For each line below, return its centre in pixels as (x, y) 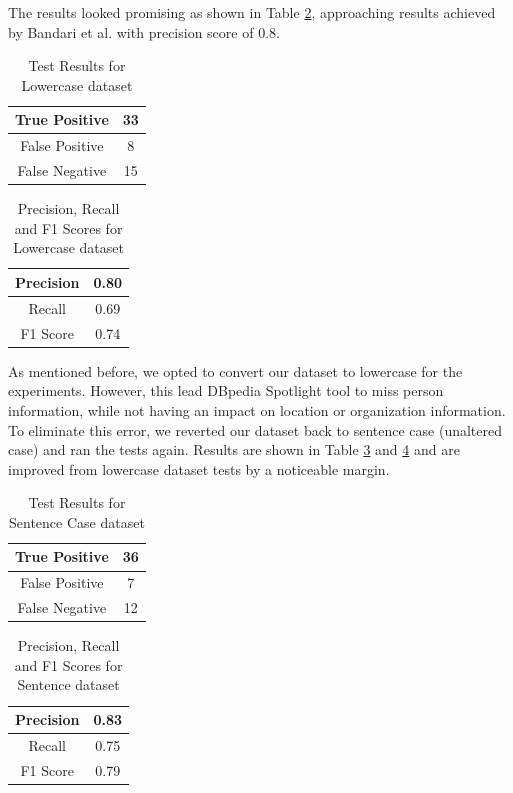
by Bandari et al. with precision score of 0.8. (144, 31)
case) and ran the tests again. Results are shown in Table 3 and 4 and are (234, 449)
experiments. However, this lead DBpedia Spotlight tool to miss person (226, 390)
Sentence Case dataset (77, 521)
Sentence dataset (68, 684)
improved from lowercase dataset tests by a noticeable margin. (199, 468)
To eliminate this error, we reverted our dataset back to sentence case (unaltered (255, 429)
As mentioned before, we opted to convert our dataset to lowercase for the (235, 370)
